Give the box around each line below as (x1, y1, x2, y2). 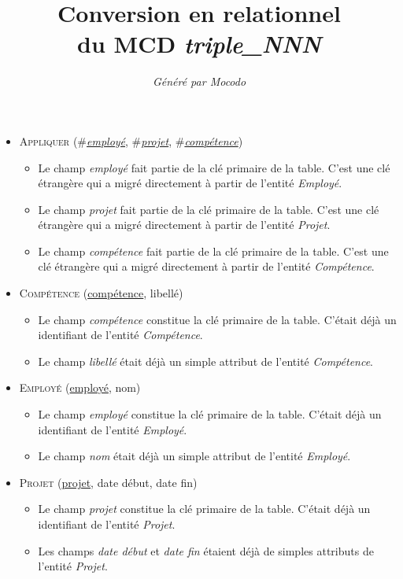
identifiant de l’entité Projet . (38, 516, 176, 532)
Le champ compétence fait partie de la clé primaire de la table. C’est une (38, 242, 389, 259)
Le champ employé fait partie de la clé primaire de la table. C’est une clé (38, 159, 390, 175)
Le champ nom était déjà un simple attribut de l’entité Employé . (38, 448, 351, 464)
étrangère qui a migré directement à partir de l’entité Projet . (38, 216, 331, 233)
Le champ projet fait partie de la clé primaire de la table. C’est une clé (38, 201, 379, 217)
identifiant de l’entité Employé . (38, 421, 187, 437)
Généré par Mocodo (152, 73, 246, 90)
